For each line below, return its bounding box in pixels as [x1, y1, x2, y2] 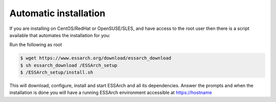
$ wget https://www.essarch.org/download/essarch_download [20, 55, 171, 61]
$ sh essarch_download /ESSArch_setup [20, 62, 118, 68]
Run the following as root [9, 42, 62, 48]
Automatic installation [9, 8, 106, 19]
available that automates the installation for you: [9, 32, 110, 38]
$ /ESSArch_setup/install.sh [20, 70, 94, 76]
